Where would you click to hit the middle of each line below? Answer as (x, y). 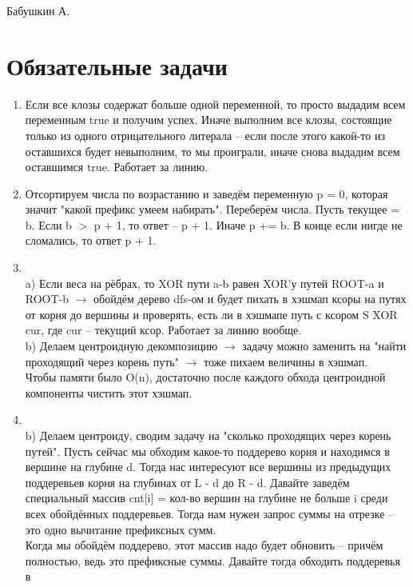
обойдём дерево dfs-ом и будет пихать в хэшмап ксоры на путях (250, 299)
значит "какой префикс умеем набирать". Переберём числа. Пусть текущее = (212, 209)
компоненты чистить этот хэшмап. (109, 392)
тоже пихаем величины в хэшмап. (286, 361)
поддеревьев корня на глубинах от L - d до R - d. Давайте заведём (187, 482)
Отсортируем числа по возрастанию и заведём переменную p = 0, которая (206, 193)
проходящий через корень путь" (102, 361)
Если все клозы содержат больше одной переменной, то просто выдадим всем (215, 104)
